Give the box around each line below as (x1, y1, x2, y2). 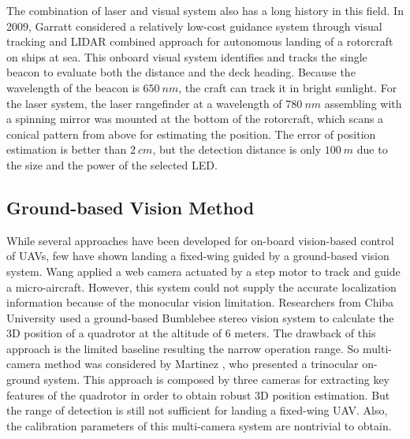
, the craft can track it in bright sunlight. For (178, 79, 397, 95)
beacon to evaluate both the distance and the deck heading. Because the (6, 64, 356, 80)
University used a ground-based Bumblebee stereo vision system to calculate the (6, 309, 394, 326)
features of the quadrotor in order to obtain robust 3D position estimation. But (6, 386, 390, 403)
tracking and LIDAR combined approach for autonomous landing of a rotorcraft (6, 33, 393, 50)
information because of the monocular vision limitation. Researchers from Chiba (6, 294, 394, 311)
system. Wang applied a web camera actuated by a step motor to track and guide (6, 262, 401, 279)
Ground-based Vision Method (6, 195, 255, 219)
